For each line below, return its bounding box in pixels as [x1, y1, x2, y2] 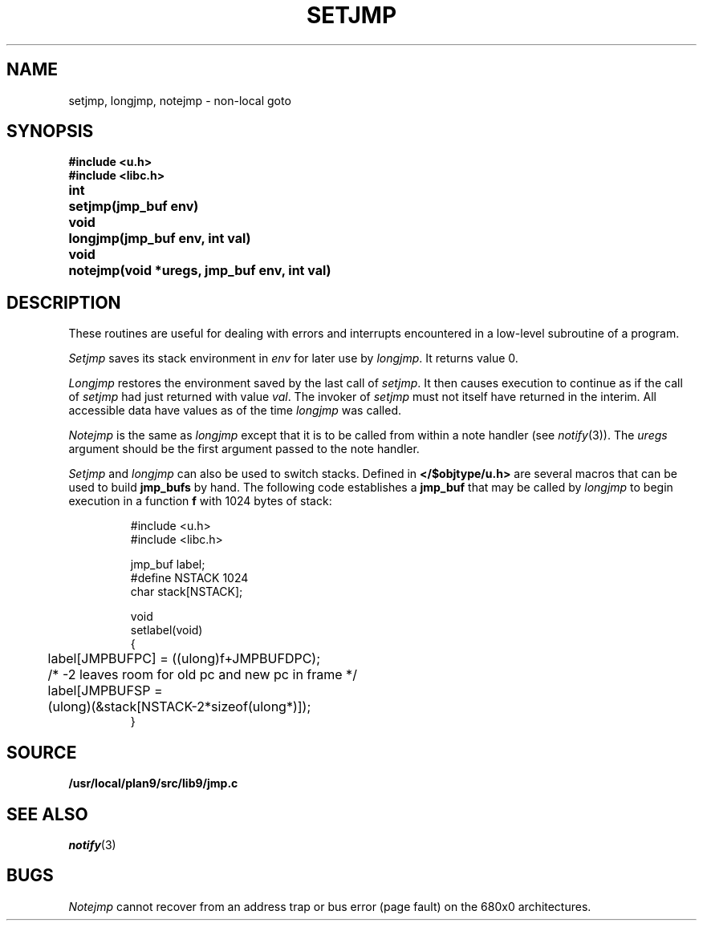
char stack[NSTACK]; [130, 585, 243, 599]
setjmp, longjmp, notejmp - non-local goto [68, 93, 291, 107]
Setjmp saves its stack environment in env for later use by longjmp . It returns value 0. [68, 351, 518, 366]
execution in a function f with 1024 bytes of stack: [68, 494, 332, 508]
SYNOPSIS [6, 121, 94, 142]
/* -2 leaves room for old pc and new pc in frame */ [47, 666, 357, 683]
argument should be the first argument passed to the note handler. [68, 442, 420, 456]
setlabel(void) [130, 623, 203, 638]
